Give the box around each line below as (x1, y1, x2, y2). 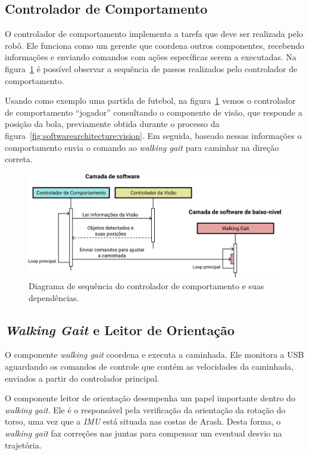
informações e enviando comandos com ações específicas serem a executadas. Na (5, 51, 296, 63)
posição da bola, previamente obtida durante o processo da (5, 117, 220, 130)
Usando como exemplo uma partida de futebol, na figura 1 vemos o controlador (5, 94, 296, 107)
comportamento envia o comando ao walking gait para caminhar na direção (5, 141, 279, 153)
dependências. (29, 291, 79, 304)
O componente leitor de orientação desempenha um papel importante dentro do (5, 392, 295, 404)
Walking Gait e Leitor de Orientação (5, 320, 235, 339)
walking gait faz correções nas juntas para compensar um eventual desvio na (5, 427, 282, 439)
